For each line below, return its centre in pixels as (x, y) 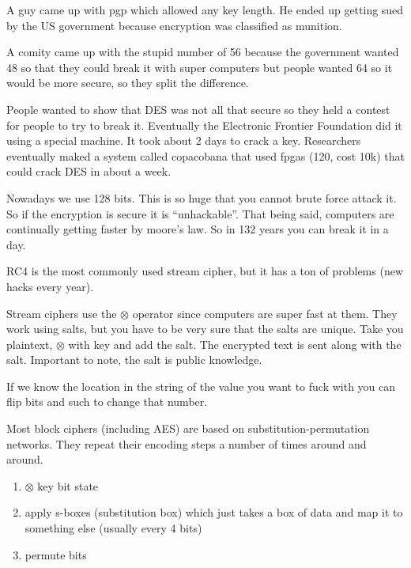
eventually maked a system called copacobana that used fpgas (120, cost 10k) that (205, 155)
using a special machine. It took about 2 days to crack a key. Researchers (184, 140)
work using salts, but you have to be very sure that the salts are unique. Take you (205, 329)
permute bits (56, 554)
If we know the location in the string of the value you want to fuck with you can (201, 386)
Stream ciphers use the (62, 313)
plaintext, (30, 344)
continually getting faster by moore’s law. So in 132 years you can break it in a (198, 229)
